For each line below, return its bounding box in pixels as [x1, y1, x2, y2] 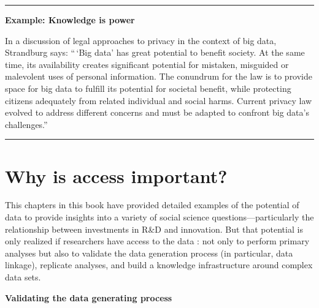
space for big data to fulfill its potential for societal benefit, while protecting [5, 81, 291, 94]
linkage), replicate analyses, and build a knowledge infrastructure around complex [5, 258, 313, 271]
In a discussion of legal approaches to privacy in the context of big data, [5, 34, 277, 47]
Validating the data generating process [5, 291, 172, 304]
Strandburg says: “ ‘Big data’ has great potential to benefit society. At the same [5, 46, 305, 59]
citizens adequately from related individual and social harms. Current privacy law [5, 94, 312, 107]
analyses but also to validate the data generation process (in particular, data [5, 246, 293, 259]
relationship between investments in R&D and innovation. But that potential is [5, 222, 303, 235]
